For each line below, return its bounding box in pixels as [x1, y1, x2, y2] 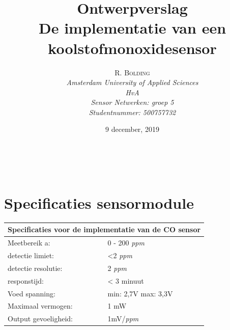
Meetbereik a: [8, 237, 50, 248]
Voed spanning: [8, 288, 55, 298]
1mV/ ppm [107, 313, 139, 324]
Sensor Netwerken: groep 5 [91, 97, 174, 107]
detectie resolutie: [8, 262, 63, 273]
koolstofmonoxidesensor [48, 37, 217, 58]
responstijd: [8, 275, 44, 286]
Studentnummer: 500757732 [89, 106, 176, 117]
